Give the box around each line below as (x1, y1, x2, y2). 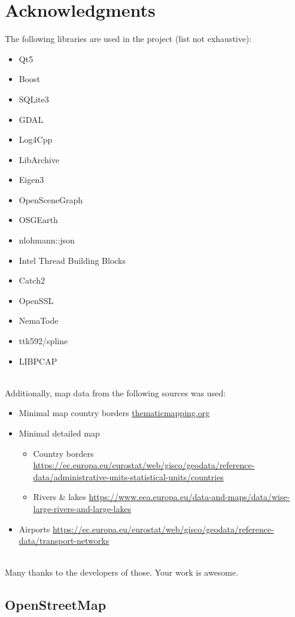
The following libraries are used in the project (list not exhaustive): (5, 32, 252, 45)
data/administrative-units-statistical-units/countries (33, 470, 224, 483)
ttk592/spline (19, 335, 68, 347)
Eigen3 (19, 173, 44, 186)
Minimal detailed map (19, 427, 100, 439)
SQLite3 (19, 92, 49, 105)
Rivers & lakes (33, 490, 86, 503)
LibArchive (19, 153, 59, 165)
